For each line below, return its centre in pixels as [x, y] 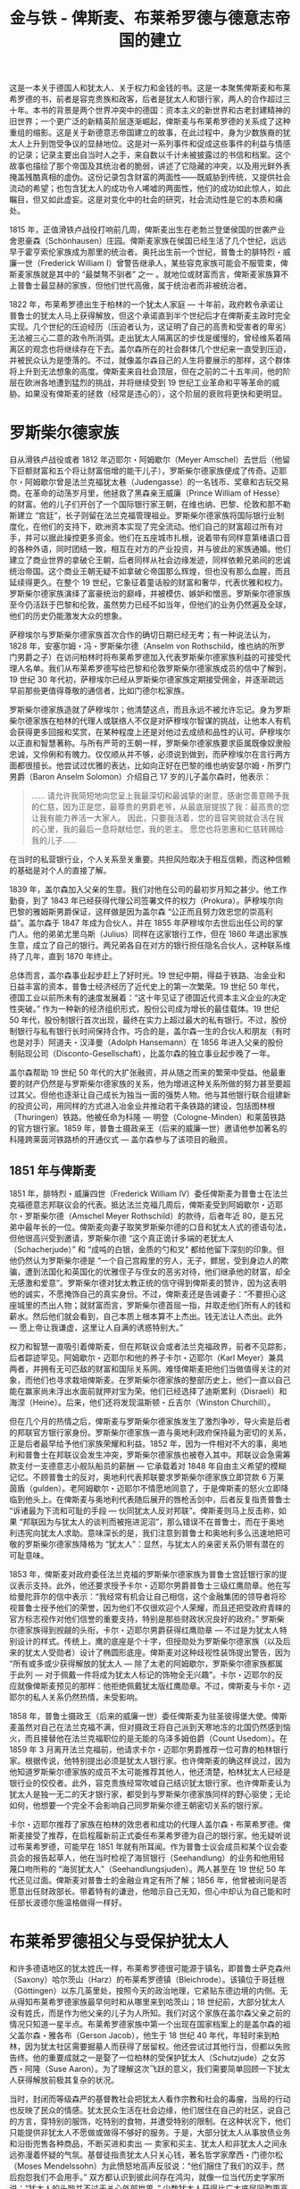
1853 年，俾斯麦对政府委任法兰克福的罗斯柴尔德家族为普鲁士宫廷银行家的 [144, 1574]
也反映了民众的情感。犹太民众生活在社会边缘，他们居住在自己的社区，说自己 [150, 2110]
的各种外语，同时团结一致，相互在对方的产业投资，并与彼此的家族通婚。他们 [150, 549]
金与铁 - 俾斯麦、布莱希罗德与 [119, 18]
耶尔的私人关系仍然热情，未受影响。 [76, 1697]
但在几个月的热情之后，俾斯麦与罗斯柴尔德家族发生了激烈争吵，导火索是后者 [150, 1421]
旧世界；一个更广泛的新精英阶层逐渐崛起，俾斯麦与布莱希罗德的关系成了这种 [150, 121]
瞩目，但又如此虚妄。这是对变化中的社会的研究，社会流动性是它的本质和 [142, 200]
